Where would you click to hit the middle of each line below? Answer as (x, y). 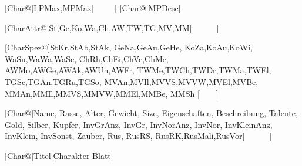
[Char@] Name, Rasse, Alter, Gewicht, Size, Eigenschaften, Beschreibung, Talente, (151, 113)
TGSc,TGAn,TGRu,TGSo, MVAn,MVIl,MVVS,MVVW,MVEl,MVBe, (132, 81)
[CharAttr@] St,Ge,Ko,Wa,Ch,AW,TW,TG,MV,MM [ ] (112, 27)
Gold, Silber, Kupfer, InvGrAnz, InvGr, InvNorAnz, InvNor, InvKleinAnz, (139, 124)
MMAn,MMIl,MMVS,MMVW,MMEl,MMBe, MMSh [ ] (112, 93)
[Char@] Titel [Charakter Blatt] (59, 155)
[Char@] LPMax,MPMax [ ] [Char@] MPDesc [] (94, 8)
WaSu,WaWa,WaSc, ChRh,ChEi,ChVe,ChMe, (87, 58)
